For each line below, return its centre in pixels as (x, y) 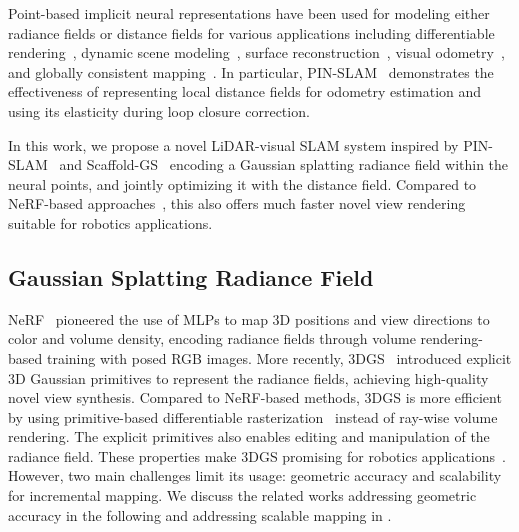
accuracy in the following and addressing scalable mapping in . (200, 514)
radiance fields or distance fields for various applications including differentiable (251, 32)
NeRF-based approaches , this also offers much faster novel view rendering (237, 203)
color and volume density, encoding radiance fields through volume (212, 338)
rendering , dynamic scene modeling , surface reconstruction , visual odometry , (256, 52)
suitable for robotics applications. (110, 222)
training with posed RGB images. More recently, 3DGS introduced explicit (279, 357)
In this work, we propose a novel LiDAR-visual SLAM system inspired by (233, 144)
